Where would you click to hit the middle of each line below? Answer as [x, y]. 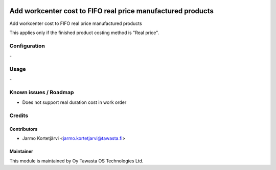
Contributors [24, 129]
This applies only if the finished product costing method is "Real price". [84, 33]
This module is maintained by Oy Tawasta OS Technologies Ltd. [76, 161]
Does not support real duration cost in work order [74, 102]
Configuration [27, 46]
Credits [19, 116]
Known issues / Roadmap [42, 92]
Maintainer [21, 151]
